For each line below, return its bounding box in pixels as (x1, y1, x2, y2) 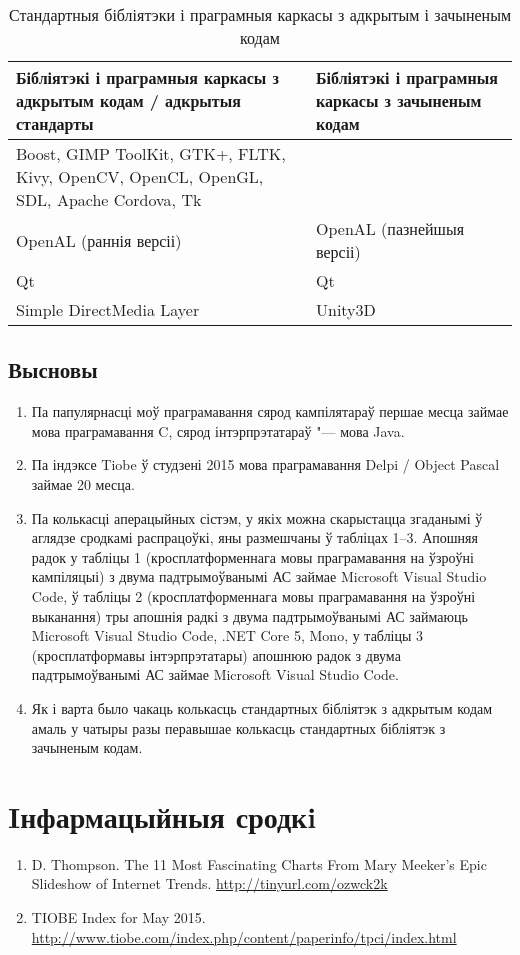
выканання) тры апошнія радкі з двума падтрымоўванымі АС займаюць (31, 605, 468, 626)
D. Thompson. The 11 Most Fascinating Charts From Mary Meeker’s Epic (31, 853, 487, 874)
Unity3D (316, 298, 376, 321)
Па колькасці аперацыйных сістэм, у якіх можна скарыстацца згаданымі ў (31, 507, 483, 528)
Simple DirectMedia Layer (16, 298, 200, 321)
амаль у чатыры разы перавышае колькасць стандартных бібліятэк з (31, 717, 446, 738)
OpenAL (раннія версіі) (16, 228, 182, 252)
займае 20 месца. (31, 473, 135, 494)
